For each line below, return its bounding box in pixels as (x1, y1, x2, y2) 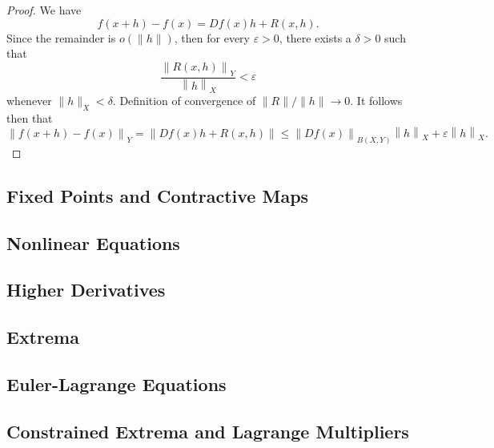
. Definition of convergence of (112, 92, 256, 109)
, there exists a (279, 29, 351, 46)
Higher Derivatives (6, 277, 166, 302)
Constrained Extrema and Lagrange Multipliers (6, 418, 409, 443)
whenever (6, 92, 52, 109)
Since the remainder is (6, 29, 116, 46)
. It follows (350, 92, 403, 109)
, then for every (174, 29, 250, 46)
